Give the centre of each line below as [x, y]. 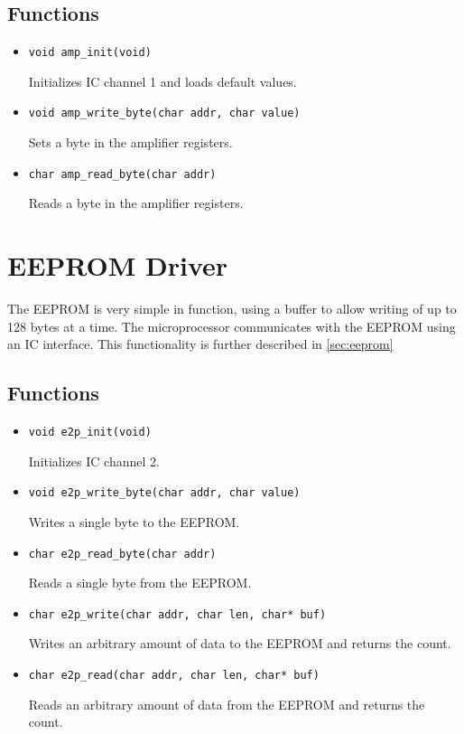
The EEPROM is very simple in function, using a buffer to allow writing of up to [232, 309]
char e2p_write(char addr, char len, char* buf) [177, 614]
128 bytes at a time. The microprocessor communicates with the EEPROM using [232, 326]
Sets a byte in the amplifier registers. [130, 142]
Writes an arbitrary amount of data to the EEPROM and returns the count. [240, 643]
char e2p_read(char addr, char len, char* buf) [174, 676]
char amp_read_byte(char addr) [122, 174]
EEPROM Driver [118, 265]
